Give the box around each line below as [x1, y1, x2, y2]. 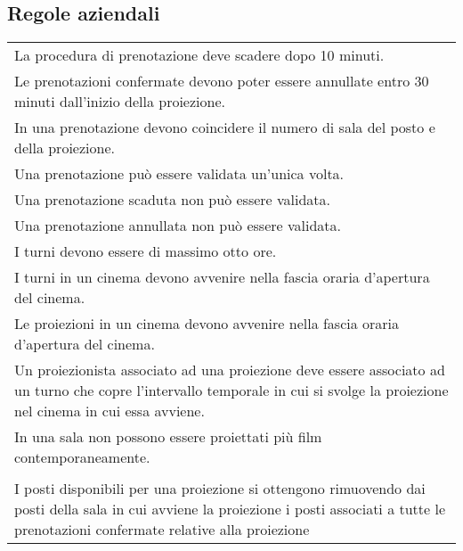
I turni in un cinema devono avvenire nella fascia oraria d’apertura [14, 267, 430, 288]
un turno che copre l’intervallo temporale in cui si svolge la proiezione [14, 380, 449, 401]
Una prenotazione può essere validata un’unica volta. [14, 163, 345, 185]
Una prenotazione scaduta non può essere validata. [14, 189, 331, 210]
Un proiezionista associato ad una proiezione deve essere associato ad [14, 359, 445, 381]
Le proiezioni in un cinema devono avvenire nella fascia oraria [14, 313, 400, 334]
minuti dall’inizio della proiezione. [14, 91, 225, 112]
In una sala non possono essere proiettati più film [14, 426, 322, 448]
